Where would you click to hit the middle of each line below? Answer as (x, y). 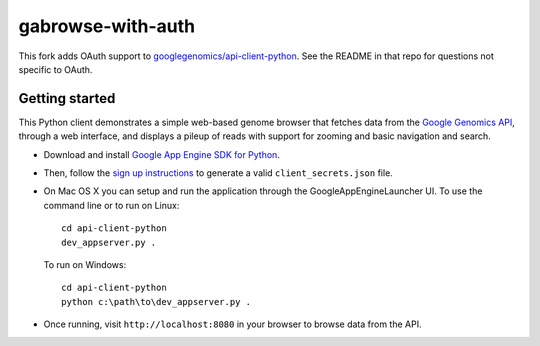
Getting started (67, 98)
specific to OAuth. (55, 69)
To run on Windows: (85, 264)
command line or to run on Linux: (111, 205)
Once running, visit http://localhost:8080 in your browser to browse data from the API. (232, 324)
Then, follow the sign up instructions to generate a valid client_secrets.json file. (218, 173)
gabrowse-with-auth (107, 26)
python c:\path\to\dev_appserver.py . (156, 301)
